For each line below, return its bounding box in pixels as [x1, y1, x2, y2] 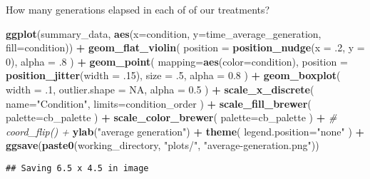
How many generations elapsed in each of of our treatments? [6, 2, 270, 16]
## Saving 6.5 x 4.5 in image [6, 163, 149, 173]
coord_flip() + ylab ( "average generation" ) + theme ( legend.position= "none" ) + [6, 123, 365, 138]
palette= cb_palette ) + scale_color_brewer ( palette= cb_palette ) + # [6, 110, 337, 125]
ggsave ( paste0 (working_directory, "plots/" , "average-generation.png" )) [6, 138, 319, 153]
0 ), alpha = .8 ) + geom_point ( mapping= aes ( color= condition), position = [6, 53, 348, 68]
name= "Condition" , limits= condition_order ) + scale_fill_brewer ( [6, 96, 312, 111]
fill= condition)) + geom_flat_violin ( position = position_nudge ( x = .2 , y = [6, 40, 365, 55]
